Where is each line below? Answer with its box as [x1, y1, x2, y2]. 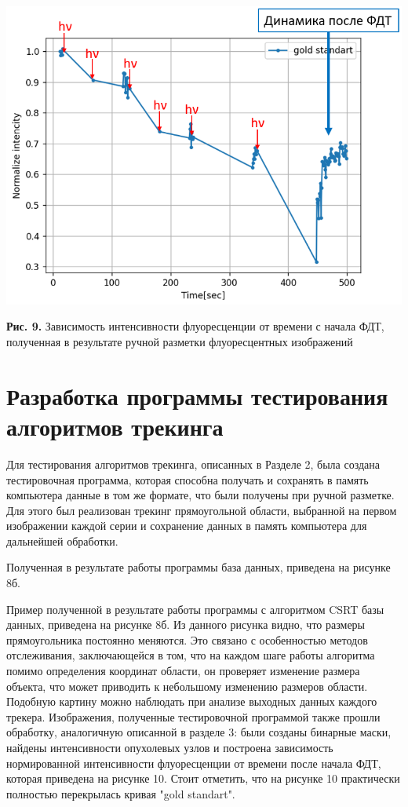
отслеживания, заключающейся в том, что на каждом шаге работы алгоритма [6, 647, 375, 663]
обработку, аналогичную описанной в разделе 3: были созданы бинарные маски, [6, 724, 392, 740]
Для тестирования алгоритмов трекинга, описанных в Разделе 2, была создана [6, 455, 380, 472]
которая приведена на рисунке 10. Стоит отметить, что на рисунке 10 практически [6, 770, 400, 787]
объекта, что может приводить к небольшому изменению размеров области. [6, 677, 368, 694]
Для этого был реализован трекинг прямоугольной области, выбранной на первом [6, 502, 397, 518]
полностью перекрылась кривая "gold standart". [6, 785, 235, 802]
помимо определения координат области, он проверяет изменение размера [6, 663, 360, 679]
